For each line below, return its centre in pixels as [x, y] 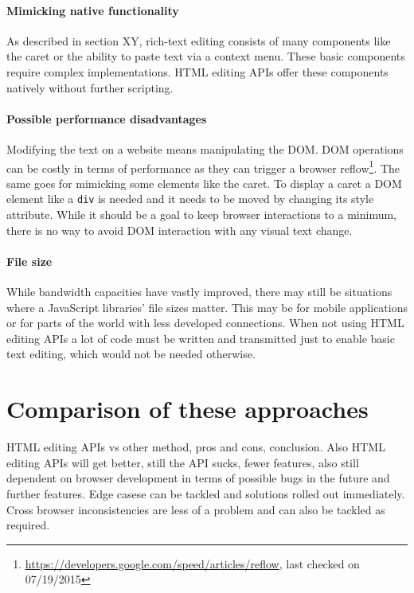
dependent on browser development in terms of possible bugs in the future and [198, 478]
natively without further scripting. [90, 87]
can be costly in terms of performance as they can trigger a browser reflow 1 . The [203, 166]
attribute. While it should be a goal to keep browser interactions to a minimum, [201, 215]
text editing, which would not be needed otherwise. [131, 354]
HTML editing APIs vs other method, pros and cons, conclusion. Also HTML [196, 447]
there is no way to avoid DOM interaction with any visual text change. [180, 230]
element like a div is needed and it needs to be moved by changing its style [190, 199]
